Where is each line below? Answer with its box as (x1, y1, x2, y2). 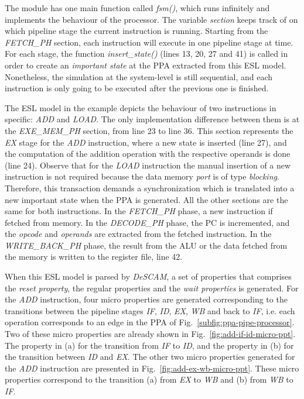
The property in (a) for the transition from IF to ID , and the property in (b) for (5, 339, 294, 351)
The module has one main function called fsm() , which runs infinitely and (5, 2, 270, 13)
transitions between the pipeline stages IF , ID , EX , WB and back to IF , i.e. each (5, 304, 295, 317)
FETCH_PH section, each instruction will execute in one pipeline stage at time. (5, 36, 293, 48)
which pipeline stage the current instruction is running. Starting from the (5, 25, 268, 37)
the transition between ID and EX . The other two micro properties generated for (5, 350, 295, 363)
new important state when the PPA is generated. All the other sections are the (5, 193, 288, 205)
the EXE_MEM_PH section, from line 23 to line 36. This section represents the (5, 124, 293, 136)
